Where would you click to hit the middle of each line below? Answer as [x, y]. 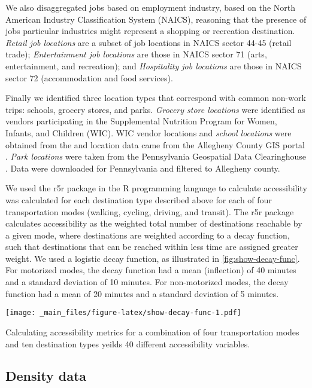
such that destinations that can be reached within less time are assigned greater [152, 247]
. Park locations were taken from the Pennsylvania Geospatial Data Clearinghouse [156, 156]
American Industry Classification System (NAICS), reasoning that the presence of [156, 19]
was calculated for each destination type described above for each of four [139, 199]
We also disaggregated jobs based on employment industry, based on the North [150, 7]
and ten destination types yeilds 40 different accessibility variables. [128, 343]
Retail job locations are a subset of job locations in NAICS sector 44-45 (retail [149, 42]
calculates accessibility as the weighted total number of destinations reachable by [154, 223]
